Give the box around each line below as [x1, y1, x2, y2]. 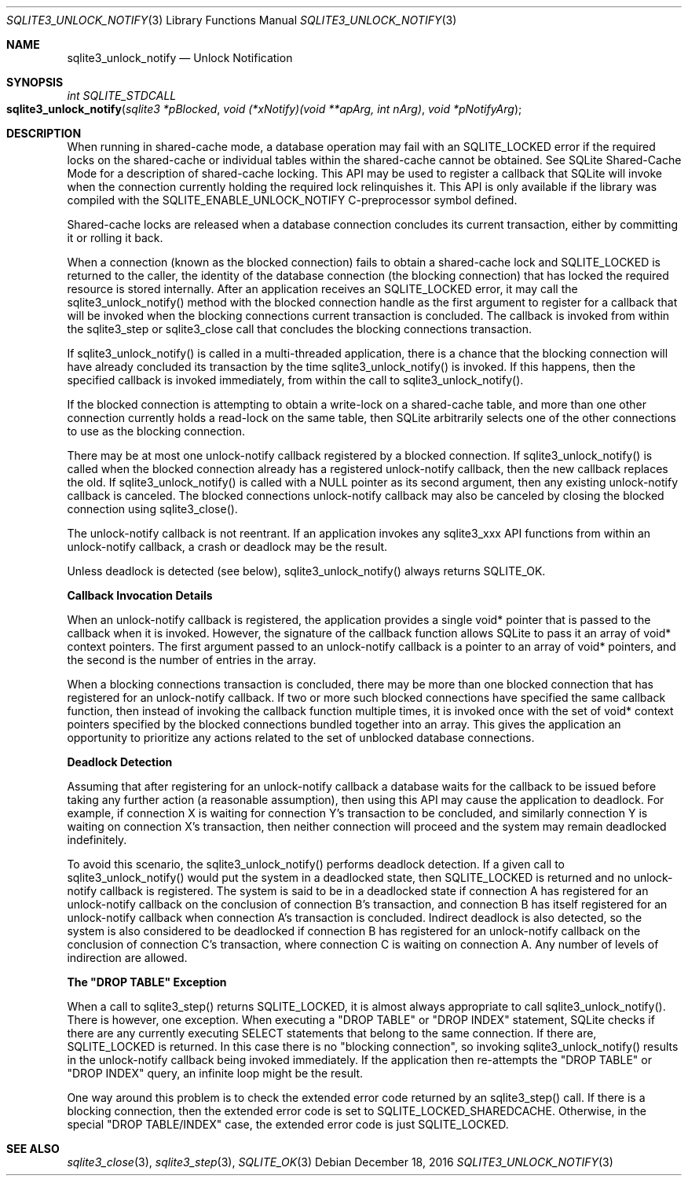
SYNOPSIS [6, 75, 64, 89]
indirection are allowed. [67, 951, 188, 964]
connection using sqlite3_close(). [67, 502, 238, 516]
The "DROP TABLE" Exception [67, 975, 227, 989]
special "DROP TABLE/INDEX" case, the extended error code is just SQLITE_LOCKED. [67, 1118, 509, 1131]
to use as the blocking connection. [67, 424, 246, 438]
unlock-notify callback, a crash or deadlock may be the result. [67, 540, 388, 553]
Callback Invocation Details [67, 589, 213, 602]
